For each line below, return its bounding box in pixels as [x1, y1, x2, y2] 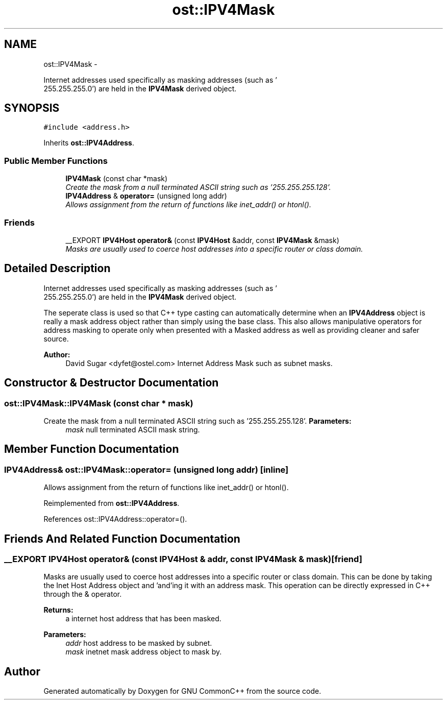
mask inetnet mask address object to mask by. [65, 647, 222, 657]
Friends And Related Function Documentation [4, 532, 240, 545]
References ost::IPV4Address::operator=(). [43, 515, 187, 524]
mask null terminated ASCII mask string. [65, 425, 200, 434]
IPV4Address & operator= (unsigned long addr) [65, 191, 227, 201]
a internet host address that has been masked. [65, 614, 221, 623]
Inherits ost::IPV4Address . [43, 138, 135, 148]
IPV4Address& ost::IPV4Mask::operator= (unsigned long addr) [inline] [4, 464, 289, 475]
